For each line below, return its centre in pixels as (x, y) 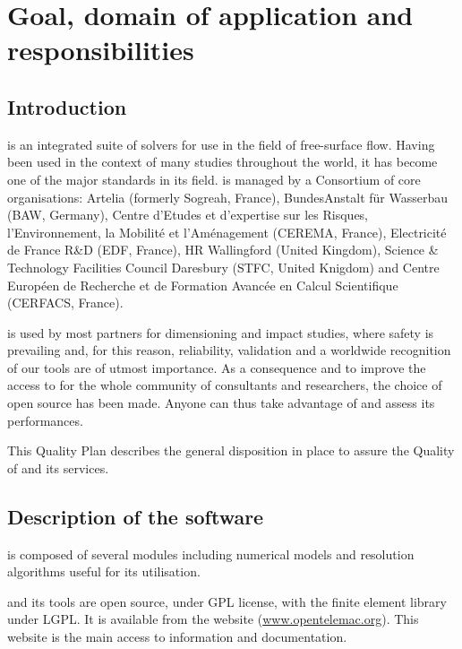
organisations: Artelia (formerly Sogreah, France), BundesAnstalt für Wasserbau (227, 197)
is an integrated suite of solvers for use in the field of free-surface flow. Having (221, 144)
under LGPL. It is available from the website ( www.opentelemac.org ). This (213, 619)
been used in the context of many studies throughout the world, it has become (222, 162)
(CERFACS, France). (65, 303)
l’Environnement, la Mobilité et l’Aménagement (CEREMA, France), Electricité (227, 232)
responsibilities (101, 50)
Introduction (67, 106)
